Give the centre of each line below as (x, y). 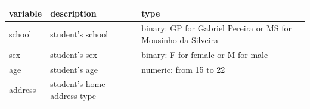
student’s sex (74, 54)
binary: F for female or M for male (205, 54)
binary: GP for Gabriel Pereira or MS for (216, 28)
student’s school (79, 34)
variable (26, 13)
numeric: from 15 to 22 (183, 69)
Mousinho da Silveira (180, 39)
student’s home (78, 84)
